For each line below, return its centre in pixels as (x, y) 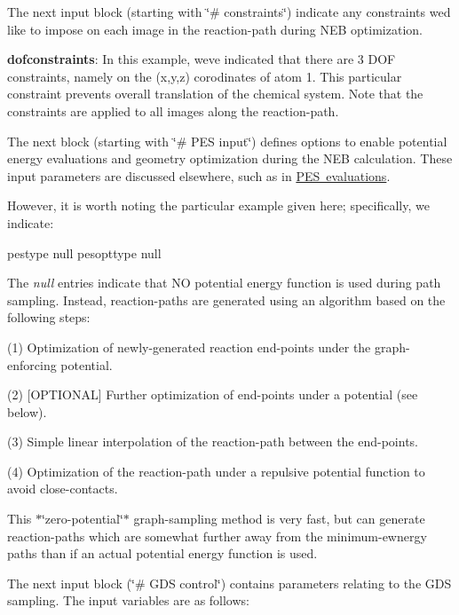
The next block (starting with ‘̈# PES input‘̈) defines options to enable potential (227, 141)
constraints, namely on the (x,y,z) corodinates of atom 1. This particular (205, 76)
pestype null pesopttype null (84, 252)
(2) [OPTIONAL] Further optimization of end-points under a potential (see (213, 394)
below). (27, 411)
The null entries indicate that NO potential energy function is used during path (224, 283)
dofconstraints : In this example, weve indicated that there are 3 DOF (202, 59)
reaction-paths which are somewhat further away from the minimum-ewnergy (217, 536)
